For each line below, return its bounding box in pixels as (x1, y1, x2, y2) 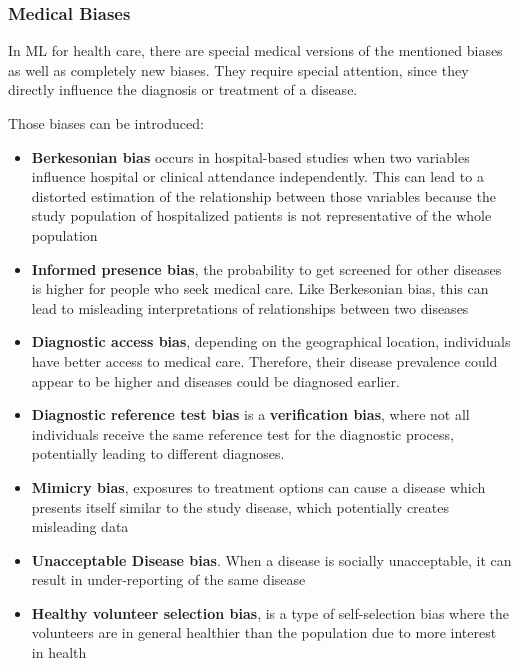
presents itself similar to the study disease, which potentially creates (31, 496, 449, 517)
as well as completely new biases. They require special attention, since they (8, 59, 469, 80)
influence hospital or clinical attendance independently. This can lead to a (31, 166, 484, 187)
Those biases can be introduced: (8, 113, 204, 133)
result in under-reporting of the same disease (31, 569, 306, 590)
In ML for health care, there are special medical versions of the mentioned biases (8, 40, 503, 61)
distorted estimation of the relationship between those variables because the (31, 185, 496, 206)
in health (31, 642, 87, 663)
